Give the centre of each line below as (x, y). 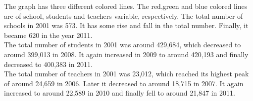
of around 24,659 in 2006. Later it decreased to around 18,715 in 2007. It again (124, 83)
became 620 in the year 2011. (48, 35)
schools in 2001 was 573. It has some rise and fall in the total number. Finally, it (126, 25)
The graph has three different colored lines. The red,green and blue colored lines (126, 6)
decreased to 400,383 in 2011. (48, 64)
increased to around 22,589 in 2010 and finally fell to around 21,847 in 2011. (120, 93)
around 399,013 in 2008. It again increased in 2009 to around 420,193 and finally (126, 54)
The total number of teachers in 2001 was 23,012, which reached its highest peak (126, 74)
